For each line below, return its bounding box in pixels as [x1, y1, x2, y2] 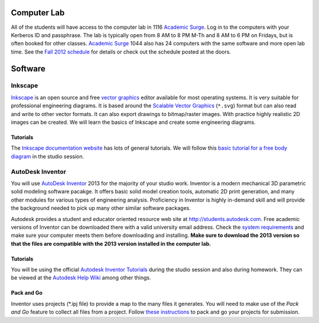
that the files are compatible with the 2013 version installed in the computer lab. [11, 240, 211, 247]
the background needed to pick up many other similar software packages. [11, 205, 191, 212]
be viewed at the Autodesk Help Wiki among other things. [11, 274, 151, 281]
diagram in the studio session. [11, 153, 84, 160]
